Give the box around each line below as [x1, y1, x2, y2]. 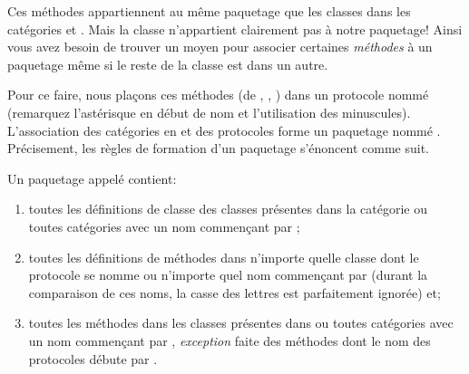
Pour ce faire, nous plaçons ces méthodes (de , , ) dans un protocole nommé [7, 85, 429, 104]
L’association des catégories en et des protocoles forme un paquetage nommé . [7, 120, 441, 139]
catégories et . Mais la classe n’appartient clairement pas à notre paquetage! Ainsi [7, 19, 463, 38]
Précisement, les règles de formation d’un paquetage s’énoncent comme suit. [7, 139, 429, 158]
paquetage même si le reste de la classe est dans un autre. [7, 54, 328, 73]
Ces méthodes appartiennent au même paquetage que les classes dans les [7, 2, 411, 20]
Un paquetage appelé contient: [7, 168, 177, 187]
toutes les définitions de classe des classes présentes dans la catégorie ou [28, 199, 427, 218]
